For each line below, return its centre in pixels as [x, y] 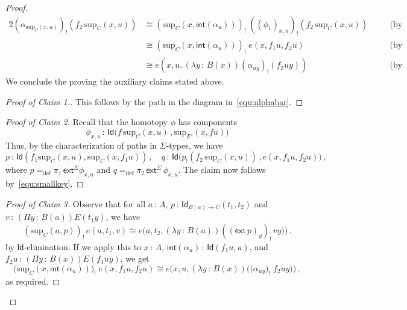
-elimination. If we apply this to [83, 246]
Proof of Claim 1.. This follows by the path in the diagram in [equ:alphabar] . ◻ [154, 101]
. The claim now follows [222, 170]
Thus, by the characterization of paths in [81, 145]
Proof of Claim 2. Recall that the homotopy [87, 122]
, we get [135, 258]
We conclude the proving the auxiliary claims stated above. [115, 81]
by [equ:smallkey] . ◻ [45, 183]
